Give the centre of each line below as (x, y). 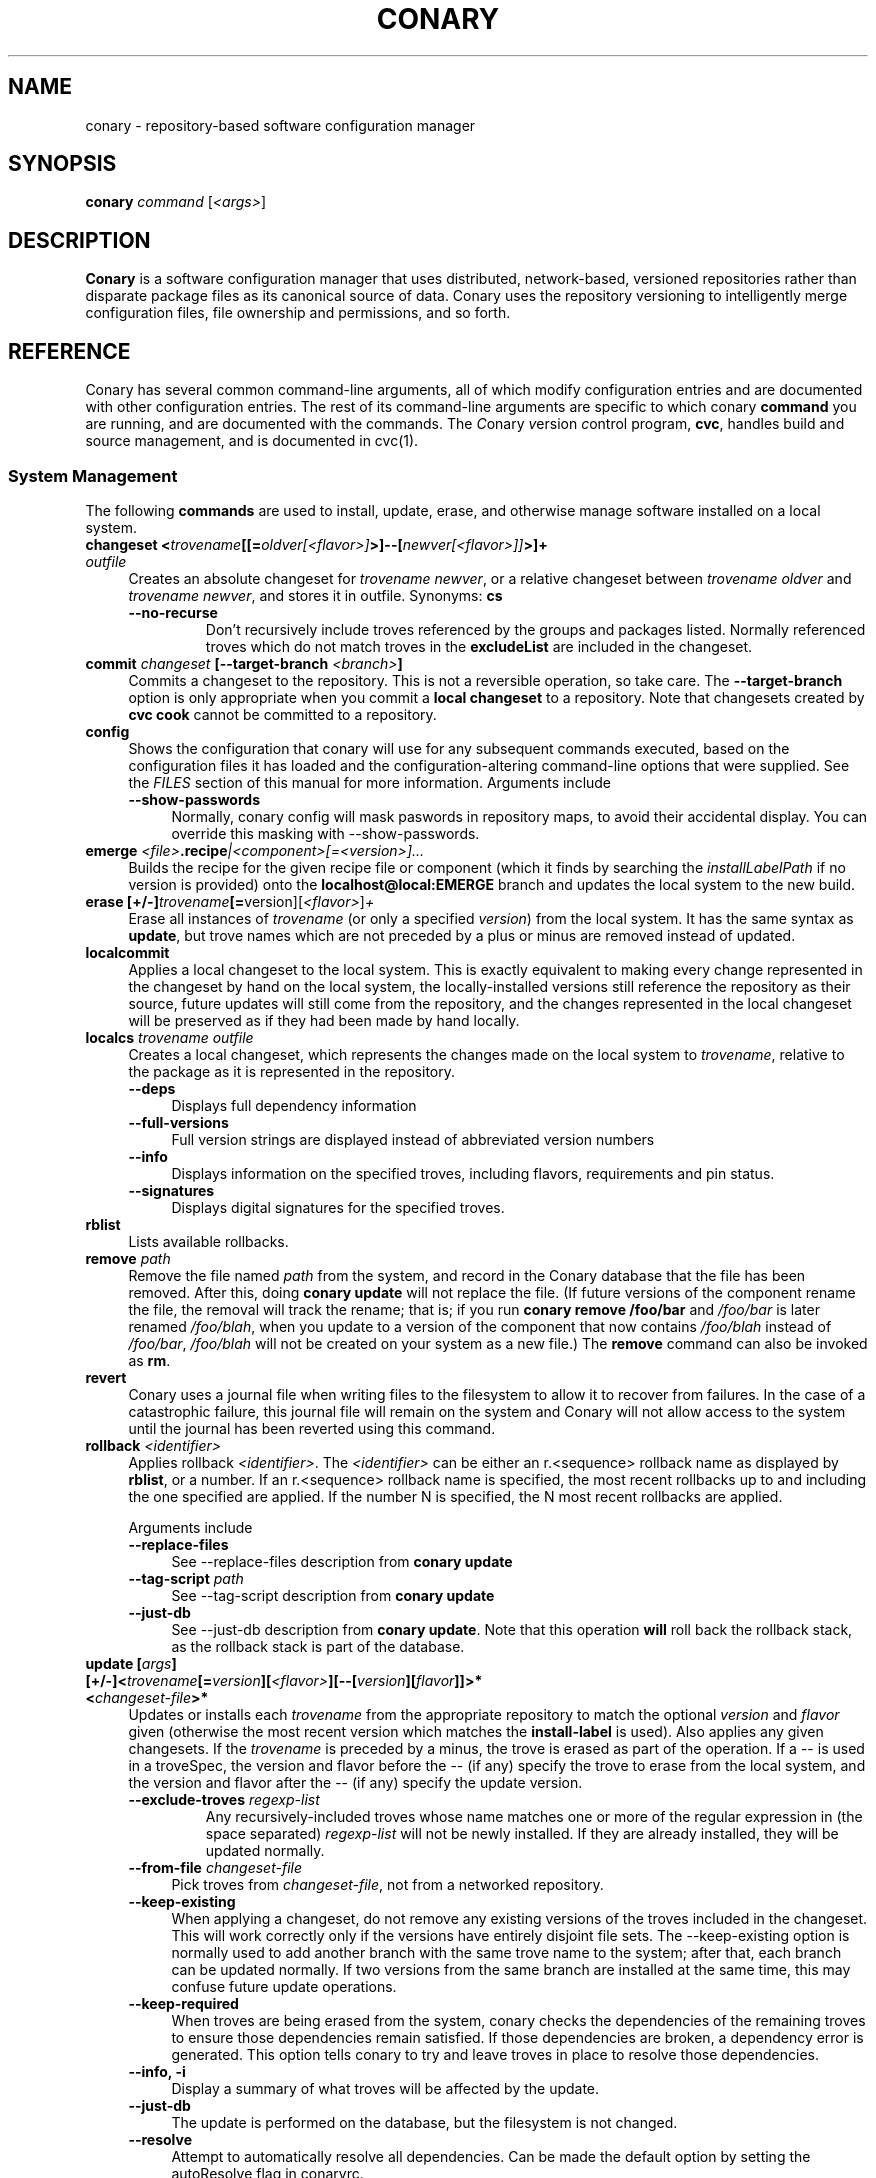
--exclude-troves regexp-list (224, 1799)
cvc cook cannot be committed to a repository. (282, 714)
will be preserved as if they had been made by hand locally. (324, 1020)
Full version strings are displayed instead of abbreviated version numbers (413, 1139)
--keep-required (183, 2003)
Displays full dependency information (294, 1105)
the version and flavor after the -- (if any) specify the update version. (355, 1782)
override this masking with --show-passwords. (325, 833)
